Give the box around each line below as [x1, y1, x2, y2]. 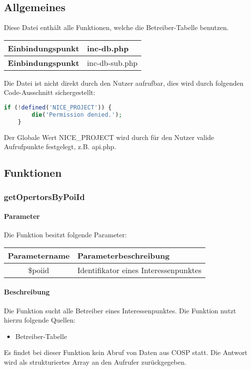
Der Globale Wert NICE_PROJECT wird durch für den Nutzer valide [4, 132, 214, 142]
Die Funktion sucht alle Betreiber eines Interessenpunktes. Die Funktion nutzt [4, 305, 236, 315]
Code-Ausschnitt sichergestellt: [4, 87, 96, 97]
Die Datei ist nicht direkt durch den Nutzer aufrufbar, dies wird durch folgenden [4, 77, 244, 88]
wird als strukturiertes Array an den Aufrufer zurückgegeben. [4, 356, 186, 367]
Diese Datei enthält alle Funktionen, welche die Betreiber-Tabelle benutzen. [4, 22, 229, 32]
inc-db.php [87, 42, 129, 54]
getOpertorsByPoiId [4, 190, 85, 202]
